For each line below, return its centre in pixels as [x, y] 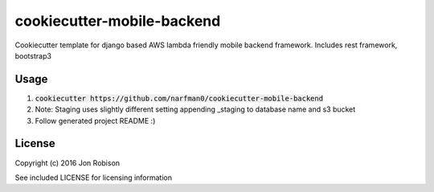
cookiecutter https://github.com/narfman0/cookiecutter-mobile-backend [179, 98]
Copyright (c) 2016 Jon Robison [68, 163]
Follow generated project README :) [95, 121]
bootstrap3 [33, 55]
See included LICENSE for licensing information [94, 178]
